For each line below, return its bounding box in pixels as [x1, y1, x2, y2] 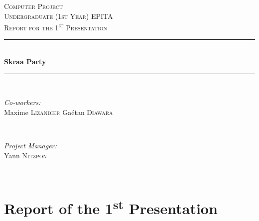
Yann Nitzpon [4, 150, 47, 160]
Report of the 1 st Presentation [4, 196, 218, 219]
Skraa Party [4, 56, 46, 67]
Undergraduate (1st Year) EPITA [4, 10, 113, 21]
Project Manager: [4, 140, 57, 150]
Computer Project [4, 1, 63, 11]
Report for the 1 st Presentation [4, 21, 108, 32]
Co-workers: [4, 97, 41, 108]
